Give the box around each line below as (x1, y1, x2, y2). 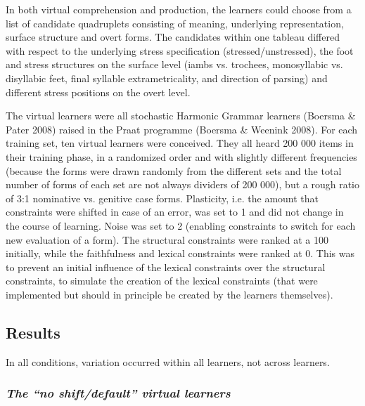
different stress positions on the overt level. (6, 84, 191, 99)
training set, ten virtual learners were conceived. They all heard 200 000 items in (6, 136, 354, 150)
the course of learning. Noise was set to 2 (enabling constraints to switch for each (6, 218, 356, 233)
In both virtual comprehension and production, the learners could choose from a (6, 2, 352, 16)
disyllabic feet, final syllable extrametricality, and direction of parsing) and (6, 70, 328, 85)
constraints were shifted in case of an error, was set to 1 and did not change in (6, 204, 344, 219)
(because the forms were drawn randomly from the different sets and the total (6, 163, 342, 178)
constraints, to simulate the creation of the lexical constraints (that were (6, 273, 318, 288)
